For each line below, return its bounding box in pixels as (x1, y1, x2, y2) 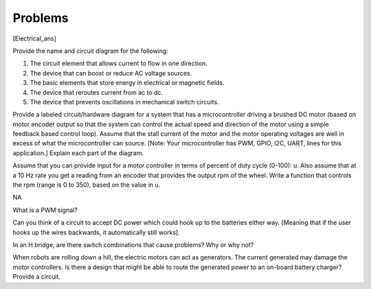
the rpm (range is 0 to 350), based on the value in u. (12, 181, 161, 189)
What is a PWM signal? (12, 206, 78, 214)
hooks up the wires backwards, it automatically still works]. (12, 228, 180, 236)
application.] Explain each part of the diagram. (12, 148, 144, 157)
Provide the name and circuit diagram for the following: (12, 47, 168, 55)
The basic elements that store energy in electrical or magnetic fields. (30, 79, 225, 87)
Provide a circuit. (12, 273, 61, 281)
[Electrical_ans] (12, 34, 56, 43)
